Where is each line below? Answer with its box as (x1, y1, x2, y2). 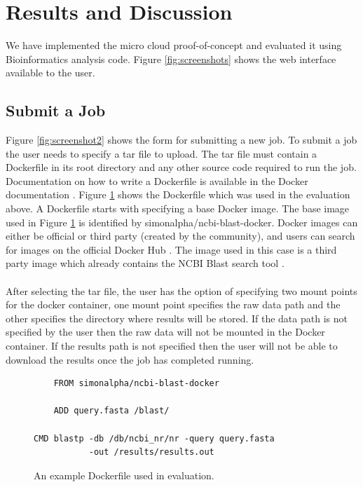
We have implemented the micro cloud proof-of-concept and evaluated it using (6, 38, 342, 53)
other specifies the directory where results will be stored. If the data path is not (6, 310, 348, 325)
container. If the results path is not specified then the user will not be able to (6, 338, 338, 353)
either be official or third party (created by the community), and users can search (6, 228, 355, 243)
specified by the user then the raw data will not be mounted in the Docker (6, 324, 325, 339)
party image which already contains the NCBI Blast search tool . (6, 256, 285, 270)
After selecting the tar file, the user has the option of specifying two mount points (6, 283, 357, 298)
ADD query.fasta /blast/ (53, 406, 170, 416)
